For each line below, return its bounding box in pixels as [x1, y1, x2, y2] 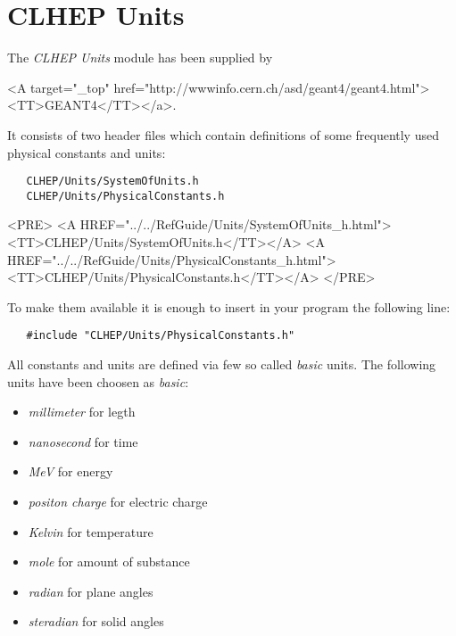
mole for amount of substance [28, 552, 190, 571]
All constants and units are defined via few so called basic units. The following [7, 355, 436, 374]
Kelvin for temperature [28, 522, 153, 541]
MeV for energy [28, 462, 113, 481]
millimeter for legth [28, 402, 136, 421]
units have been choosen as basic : [7, 372, 189, 391]
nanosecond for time [28, 432, 138, 450]
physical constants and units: [7, 143, 166, 161]
